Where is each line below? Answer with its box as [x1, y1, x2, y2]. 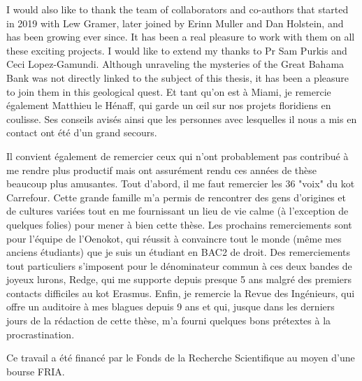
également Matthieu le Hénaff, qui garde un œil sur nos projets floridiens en [6, 98, 331, 113]
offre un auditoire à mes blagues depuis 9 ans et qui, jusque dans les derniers [6, 299, 335, 314]
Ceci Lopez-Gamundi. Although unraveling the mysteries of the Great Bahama [6, 57, 345, 71]
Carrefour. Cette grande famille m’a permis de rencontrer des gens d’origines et [6, 189, 346, 204]
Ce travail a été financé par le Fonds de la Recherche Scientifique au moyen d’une [6, 350, 355, 365]
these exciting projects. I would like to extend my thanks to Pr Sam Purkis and [6, 43, 347, 57]
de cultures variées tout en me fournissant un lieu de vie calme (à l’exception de [6, 203, 349, 218]
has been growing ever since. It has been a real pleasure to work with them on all [6, 29, 355, 44]
